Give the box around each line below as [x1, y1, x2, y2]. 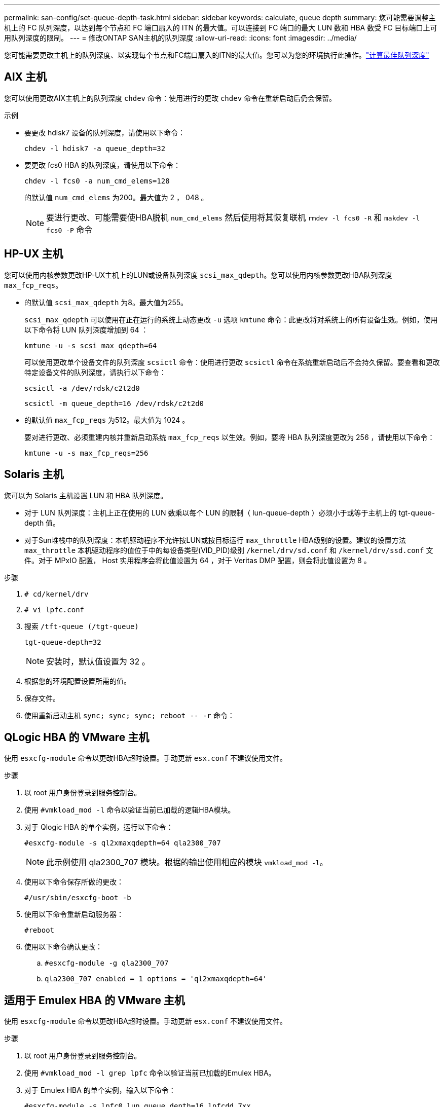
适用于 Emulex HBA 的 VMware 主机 [4, 993, 185, 1007]
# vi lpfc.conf [24, 605, 85, 614]
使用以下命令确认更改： [24, 942, 102, 951]
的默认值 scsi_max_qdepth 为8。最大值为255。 [24, 298, 188, 307]
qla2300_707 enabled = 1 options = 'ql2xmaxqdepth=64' [45, 975, 267, 983]
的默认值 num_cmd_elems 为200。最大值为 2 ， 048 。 [24, 193, 208, 202]
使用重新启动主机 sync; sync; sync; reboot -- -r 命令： [24, 711, 235, 720]
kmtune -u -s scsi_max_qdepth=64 [24, 341, 157, 350]
